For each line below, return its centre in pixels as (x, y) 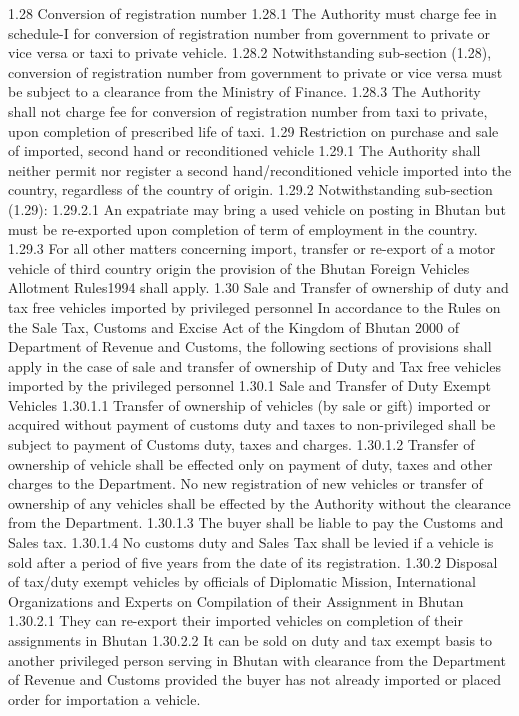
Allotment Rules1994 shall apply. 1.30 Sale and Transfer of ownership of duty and (258, 287)
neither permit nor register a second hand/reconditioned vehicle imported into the (260, 169)
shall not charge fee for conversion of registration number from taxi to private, (248, 110)
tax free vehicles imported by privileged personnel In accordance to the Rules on (254, 306)
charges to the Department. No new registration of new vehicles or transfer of (245, 483)
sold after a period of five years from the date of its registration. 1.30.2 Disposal (253, 561)
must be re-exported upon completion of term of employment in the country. (243, 228)
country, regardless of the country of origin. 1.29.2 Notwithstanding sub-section (250, 189)
